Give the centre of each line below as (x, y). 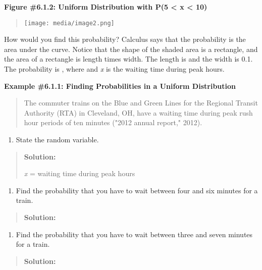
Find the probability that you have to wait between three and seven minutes (134, 234)
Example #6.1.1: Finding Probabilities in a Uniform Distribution (120, 86)
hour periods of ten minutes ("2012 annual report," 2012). (113, 122)
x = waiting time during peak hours (80, 173)
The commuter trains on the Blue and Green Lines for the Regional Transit (141, 103)
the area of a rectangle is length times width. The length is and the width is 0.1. (128, 59)
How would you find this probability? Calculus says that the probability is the (125, 39)
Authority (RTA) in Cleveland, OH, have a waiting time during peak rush (138, 112)
